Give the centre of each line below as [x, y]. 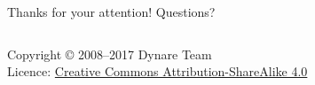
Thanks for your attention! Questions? [111, 12]
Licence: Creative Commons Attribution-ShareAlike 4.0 [157, 71]
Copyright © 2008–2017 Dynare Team [110, 54]
